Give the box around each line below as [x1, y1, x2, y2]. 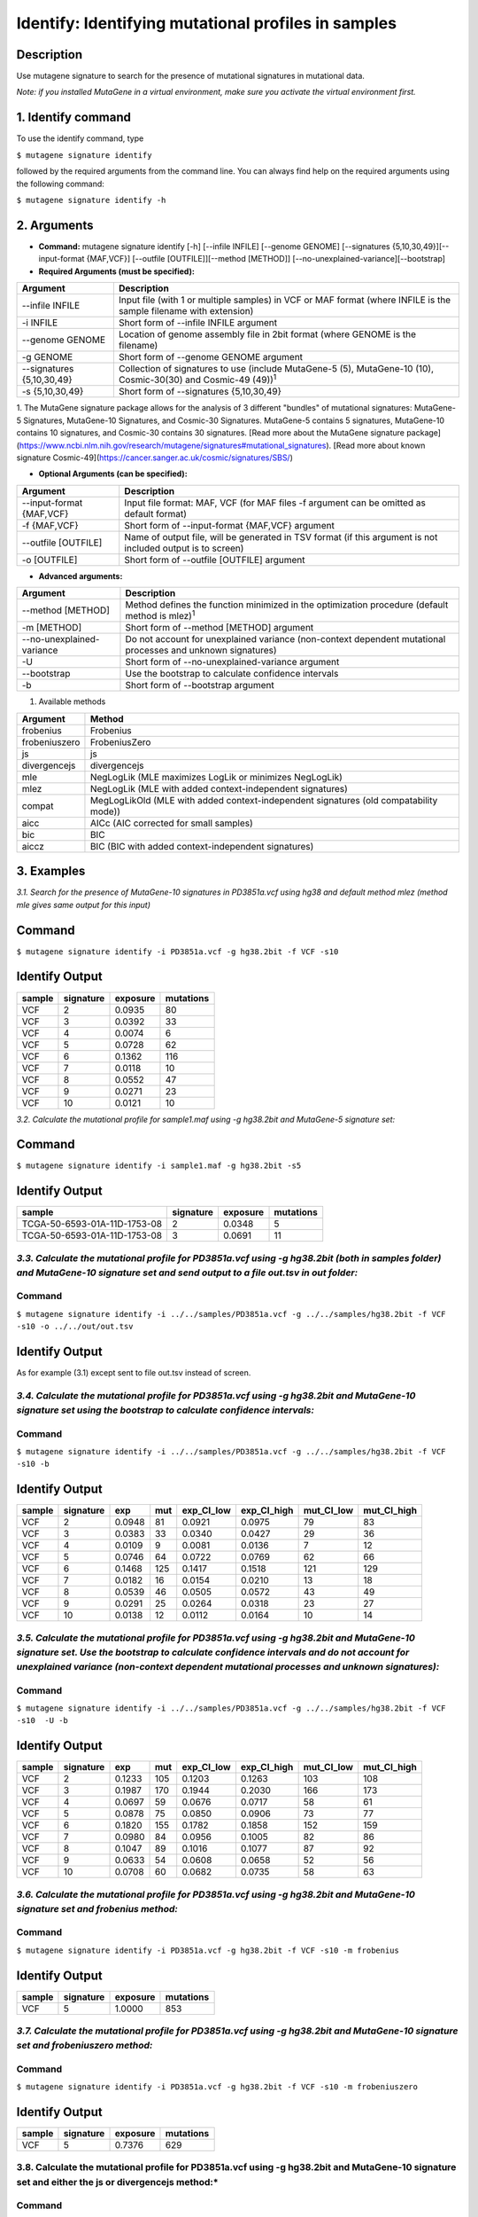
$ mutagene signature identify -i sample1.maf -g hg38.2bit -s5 [16, 1161, 302, 1171]
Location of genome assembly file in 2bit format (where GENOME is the [118, 328, 416, 341]
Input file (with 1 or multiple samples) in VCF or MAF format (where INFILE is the [118, 294, 451, 306]
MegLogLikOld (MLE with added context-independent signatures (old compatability [89, 794, 438, 806]
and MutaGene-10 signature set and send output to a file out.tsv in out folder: [16, 1266, 358, 1279]
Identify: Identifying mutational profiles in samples [16, 13, 397, 33]
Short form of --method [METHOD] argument [125, 622, 314, 634]
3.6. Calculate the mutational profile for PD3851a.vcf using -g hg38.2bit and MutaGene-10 [16, 1888, 416, 1900]
